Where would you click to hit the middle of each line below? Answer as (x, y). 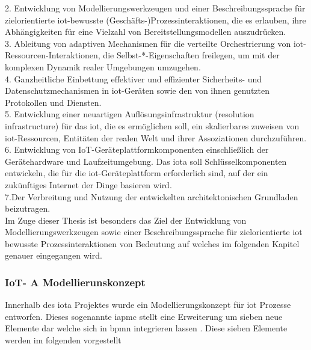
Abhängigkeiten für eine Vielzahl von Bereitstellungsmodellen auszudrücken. (146, 32)
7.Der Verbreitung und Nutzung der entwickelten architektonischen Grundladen (152, 196)
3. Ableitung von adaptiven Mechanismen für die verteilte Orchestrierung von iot (154, 43)
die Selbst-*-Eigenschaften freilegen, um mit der (191, 55)
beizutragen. (28, 208)
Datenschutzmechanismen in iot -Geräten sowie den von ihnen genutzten (137, 91)
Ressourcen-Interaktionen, (53, 55)
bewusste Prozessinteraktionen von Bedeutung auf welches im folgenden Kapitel (152, 243)
